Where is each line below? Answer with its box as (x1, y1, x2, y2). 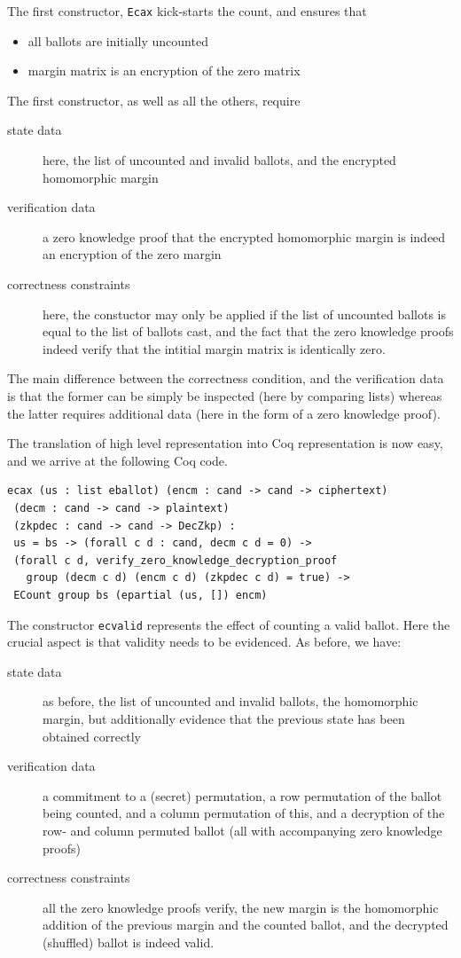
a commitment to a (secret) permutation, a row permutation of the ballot (43, 786, 442, 805)
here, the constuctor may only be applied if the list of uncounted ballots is (43, 304, 447, 323)
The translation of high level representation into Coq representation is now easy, (7, 434, 443, 452)
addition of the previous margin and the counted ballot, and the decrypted (43, 915, 449, 934)
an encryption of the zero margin (43, 245, 222, 263)
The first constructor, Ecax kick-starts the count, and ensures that (7, 2, 367, 20)
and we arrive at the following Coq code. (7, 451, 228, 469)
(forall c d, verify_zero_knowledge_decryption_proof (13, 554, 338, 567)
